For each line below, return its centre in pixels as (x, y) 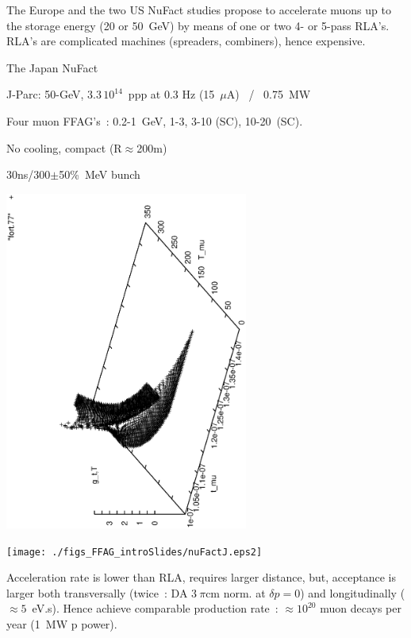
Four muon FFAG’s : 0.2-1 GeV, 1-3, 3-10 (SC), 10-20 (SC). (155, 120)
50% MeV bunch (100, 174)
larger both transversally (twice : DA (97, 592)
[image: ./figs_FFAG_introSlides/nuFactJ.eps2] (134, 552)
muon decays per (361, 608)
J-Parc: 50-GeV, (45, 94)
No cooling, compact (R (64, 147)
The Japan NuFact (52, 67)
